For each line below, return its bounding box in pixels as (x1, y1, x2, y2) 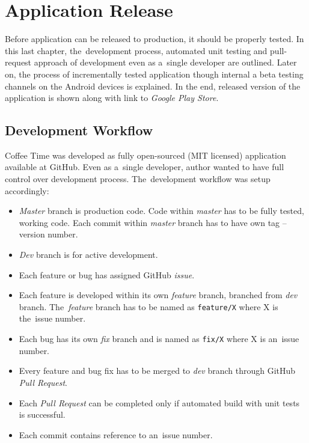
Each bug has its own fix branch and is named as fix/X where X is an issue (19, 332, 299, 345)
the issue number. (19, 312, 86, 325)
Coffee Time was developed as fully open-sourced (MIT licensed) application (5, 148, 286, 161)
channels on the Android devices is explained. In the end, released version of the (5, 79, 301, 92)
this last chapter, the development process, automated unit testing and (5, 44, 268, 57)
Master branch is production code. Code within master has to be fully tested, (19, 204, 304, 217)
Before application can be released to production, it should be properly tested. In (5, 32, 304, 45)
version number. (19, 228, 78, 240)
